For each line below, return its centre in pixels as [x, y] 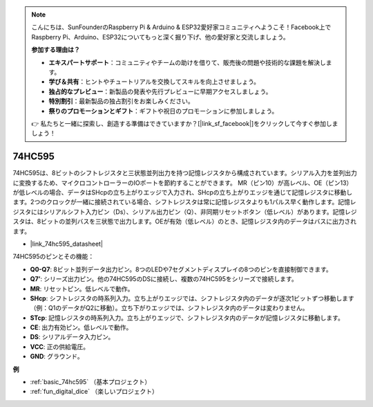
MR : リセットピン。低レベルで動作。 [82, 289]
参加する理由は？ [56, 50]
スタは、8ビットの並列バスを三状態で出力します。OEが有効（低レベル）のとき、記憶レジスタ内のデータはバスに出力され [185, 221]
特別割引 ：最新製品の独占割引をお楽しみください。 [121, 101]
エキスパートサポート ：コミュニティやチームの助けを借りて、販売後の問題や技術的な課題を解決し [187, 62]
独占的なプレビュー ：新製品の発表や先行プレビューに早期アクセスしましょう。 [160, 91]
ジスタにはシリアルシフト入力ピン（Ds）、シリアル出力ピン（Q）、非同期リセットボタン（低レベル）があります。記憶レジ [185, 212]
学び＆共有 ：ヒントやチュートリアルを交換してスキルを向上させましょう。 [154, 82]
